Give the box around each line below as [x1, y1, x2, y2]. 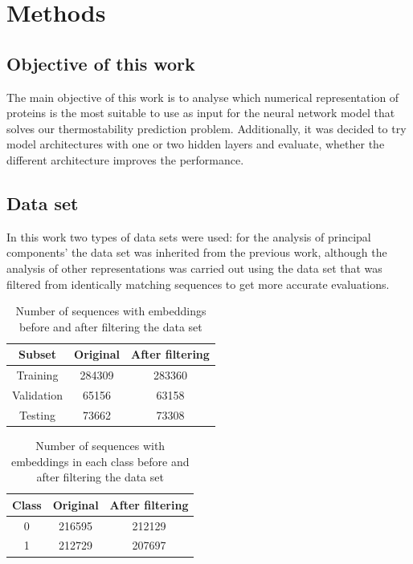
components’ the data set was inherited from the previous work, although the [6, 244, 387, 261]
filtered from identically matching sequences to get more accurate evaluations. [6, 275, 390, 292]
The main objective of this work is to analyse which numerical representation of [6, 88, 399, 105]
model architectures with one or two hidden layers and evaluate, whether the [6, 136, 385, 152]
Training [16, 367, 59, 383]
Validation [12, 387, 63, 403]
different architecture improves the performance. [6, 151, 244, 168]
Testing [19, 406, 55, 423]
